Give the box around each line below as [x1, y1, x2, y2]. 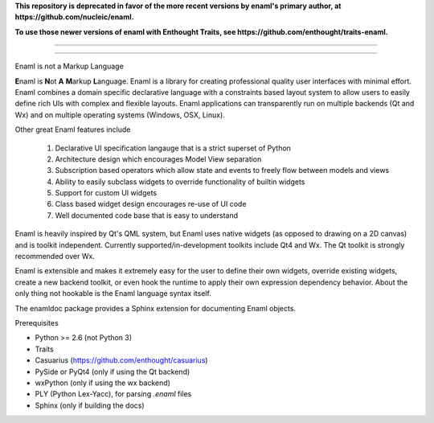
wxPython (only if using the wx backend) [35, 378, 170, 388]
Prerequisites [14, 318, 59, 327]
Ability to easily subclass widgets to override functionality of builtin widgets [55, 177, 305, 187]
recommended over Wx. [14, 252, 96, 261]
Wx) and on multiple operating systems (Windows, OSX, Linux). [14, 109, 225, 120]
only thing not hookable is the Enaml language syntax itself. [14, 289, 212, 298]
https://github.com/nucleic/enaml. [14, 12, 134, 22]
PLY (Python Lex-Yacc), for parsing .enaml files [35, 389, 192, 399]
